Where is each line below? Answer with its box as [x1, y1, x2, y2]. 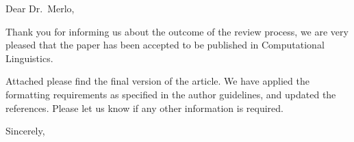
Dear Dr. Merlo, [5, 1, 75, 15]
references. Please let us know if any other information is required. [5, 100, 283, 115]
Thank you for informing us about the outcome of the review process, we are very [5, 24, 349, 38]
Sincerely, [5, 124, 45, 138]
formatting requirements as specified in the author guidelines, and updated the [5, 87, 336, 101]
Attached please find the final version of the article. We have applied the [5, 74, 309, 88]
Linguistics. [5, 51, 53, 65]
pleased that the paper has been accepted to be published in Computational [5, 38, 325, 52]
